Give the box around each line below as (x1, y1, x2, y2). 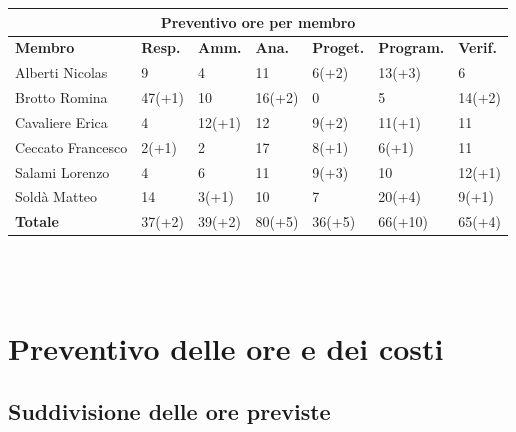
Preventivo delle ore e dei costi (8, 327, 444, 368)
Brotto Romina (15, 87, 108, 108)
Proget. (312, 37, 365, 58)
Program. (378, 37, 445, 58)
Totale (15, 211, 59, 232)
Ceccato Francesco (15, 136, 128, 157)
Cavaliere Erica (15, 111, 108, 132)
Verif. (458, 37, 497, 58)
